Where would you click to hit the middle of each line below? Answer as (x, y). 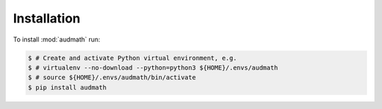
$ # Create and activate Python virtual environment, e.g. (132, 58)
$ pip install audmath (67, 87)
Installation (47, 18)
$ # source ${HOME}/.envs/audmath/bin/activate (112, 78)
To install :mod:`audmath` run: (57, 39)
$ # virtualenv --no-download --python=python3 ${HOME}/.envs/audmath (153, 68)
